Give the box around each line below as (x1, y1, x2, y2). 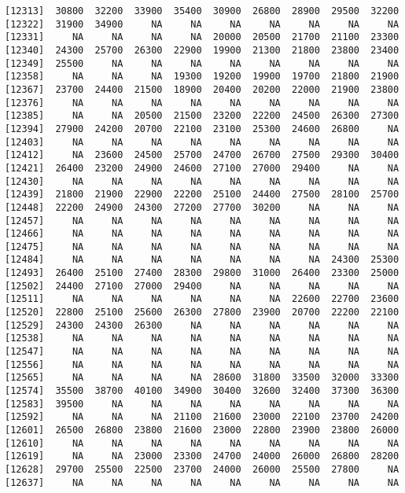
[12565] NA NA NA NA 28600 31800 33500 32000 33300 (5, 372, 399, 384)
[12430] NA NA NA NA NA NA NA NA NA (5, 175, 399, 187)
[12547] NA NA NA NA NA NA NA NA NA (5, 346, 399, 358)
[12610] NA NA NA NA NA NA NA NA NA (5, 437, 399, 449)
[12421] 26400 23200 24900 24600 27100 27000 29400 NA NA (5, 162, 399, 174)
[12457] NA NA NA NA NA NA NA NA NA (5, 215, 399, 226)
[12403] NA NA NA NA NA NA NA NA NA (5, 136, 399, 148)
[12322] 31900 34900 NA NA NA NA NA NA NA (5, 18, 399, 30)
